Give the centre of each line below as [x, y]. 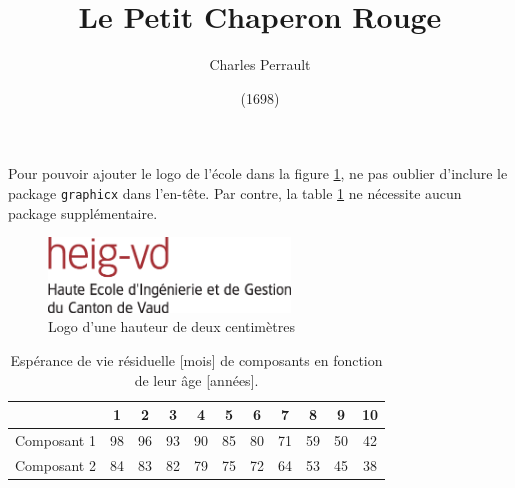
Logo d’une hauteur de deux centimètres [171, 326]
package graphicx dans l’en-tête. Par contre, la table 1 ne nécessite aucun [235, 192]
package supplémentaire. [83, 212]
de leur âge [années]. [196, 379]
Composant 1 [55, 439]
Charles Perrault [260, 64]
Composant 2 [55, 464]
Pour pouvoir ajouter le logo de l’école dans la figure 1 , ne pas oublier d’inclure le [258, 173]
